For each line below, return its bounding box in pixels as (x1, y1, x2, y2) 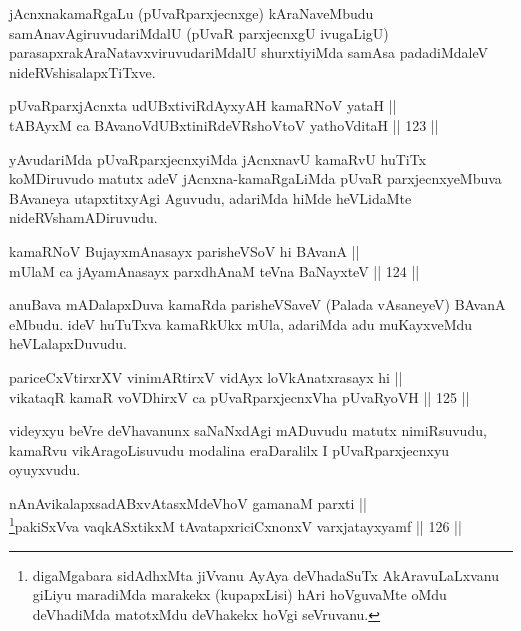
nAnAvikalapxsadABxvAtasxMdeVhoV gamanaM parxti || (9, 492, 367, 513)
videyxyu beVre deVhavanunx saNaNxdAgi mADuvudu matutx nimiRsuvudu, (9, 420, 487, 441)
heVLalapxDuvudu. (9, 333, 127, 354)
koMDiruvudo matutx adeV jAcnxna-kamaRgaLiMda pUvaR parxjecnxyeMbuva (9, 168, 502, 189)
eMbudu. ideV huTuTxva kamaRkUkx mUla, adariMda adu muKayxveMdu (9, 313, 473, 334)
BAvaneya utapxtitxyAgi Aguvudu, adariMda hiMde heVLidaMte (9, 187, 412, 208)
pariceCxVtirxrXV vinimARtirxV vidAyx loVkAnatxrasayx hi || (9, 366, 403, 387)
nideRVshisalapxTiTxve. (9, 61, 156, 82)
